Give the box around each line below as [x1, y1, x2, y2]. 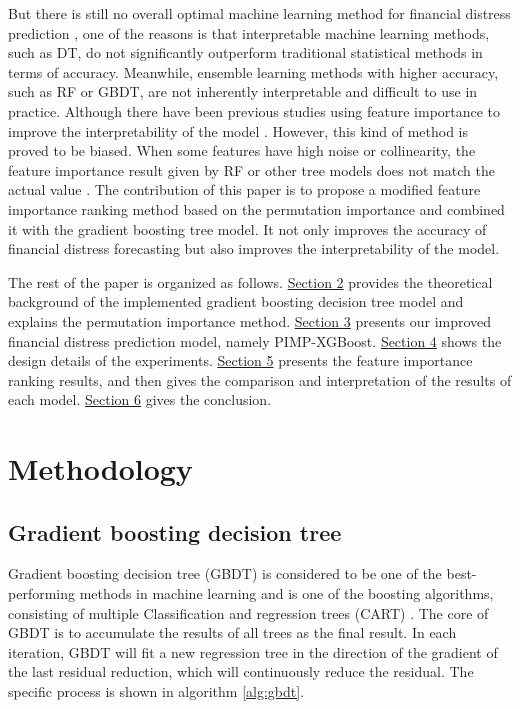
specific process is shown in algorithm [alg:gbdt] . [8, 681, 305, 702]
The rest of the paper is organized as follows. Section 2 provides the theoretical [8, 271, 493, 292]
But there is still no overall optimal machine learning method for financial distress [8, 3, 511, 23]
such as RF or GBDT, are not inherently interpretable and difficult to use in [8, 81, 478, 102]
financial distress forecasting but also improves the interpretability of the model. [8, 238, 500, 259]
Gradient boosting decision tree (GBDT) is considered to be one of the [8, 563, 442, 584]
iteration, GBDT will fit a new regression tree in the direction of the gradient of [8, 641, 498, 662]
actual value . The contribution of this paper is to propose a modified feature [8, 179, 481, 200]
